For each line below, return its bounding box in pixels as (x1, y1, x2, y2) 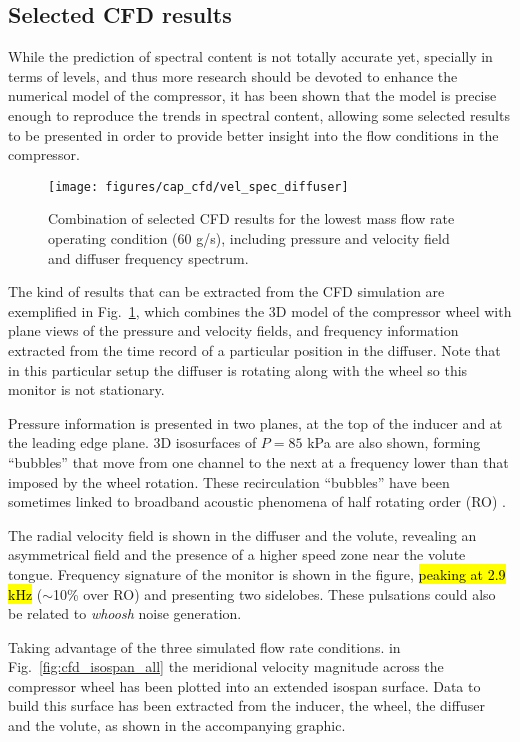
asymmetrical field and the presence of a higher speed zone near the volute (8, 544, 466, 565)
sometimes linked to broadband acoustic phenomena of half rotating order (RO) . (8, 491, 507, 512)
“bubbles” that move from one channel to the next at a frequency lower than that (8, 451, 509, 472)
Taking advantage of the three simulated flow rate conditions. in (8, 636, 401, 657)
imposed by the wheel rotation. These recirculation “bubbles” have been (8, 471, 450, 492)
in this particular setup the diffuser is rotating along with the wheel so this (8, 359, 468, 380)
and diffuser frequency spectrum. (48, 247, 249, 268)
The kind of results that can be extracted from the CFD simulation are (8, 281, 445, 302)
